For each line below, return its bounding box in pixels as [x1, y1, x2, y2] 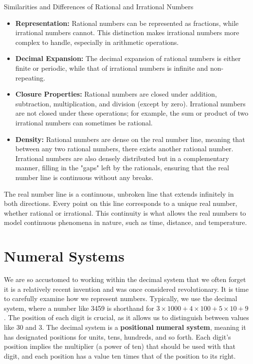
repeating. [15, 72, 45, 82]
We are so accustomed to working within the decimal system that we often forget [4, 274, 246, 284]
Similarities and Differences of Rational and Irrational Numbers [4, 1, 194, 11]
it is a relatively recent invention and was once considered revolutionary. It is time [4, 283, 249, 294]
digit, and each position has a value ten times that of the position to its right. [4, 350, 236, 361]
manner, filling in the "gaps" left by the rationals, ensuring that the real [15, 162, 229, 173]
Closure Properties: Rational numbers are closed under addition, [15, 89, 217, 99]
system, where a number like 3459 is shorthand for [4, 303, 154, 313]
